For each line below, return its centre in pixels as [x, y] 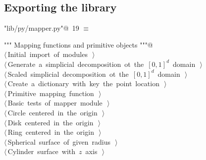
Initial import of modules [48, 54]
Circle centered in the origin [52, 112]
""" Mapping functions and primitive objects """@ [78, 44]
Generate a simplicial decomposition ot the [76, 64]
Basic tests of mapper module [55, 103]
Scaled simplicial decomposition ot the [68, 74]
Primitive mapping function [51, 93]
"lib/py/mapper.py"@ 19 [42, 28]
